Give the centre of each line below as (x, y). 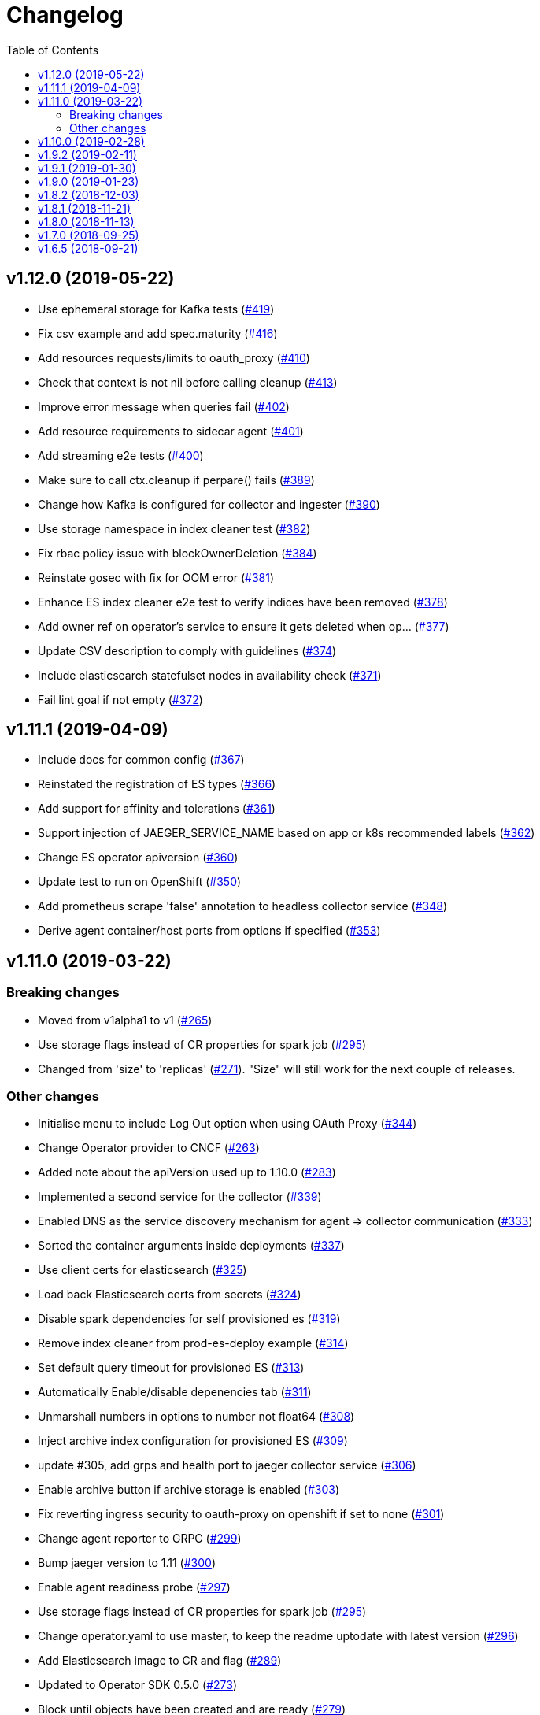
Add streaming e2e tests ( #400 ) (121, 455)
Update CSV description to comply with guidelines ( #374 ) (187, 650)
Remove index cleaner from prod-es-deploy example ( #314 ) (193, 1343)
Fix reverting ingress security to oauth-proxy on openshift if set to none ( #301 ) (241, 1514)
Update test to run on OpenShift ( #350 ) (140, 882)
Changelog (65, 15)
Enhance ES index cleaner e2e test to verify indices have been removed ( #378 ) (243, 602)
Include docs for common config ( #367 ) (141, 760)
